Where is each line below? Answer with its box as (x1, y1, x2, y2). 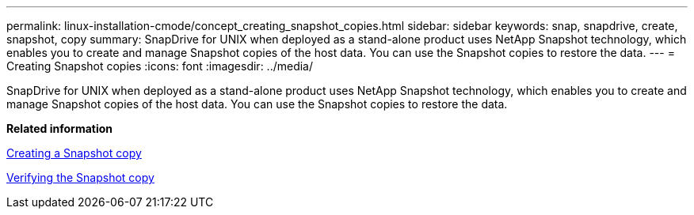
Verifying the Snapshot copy (6, 171, 154, 184)
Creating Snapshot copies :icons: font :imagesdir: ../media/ (6, 59, 314, 73)
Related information (6, 122, 113, 135)
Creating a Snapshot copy (6, 146, 142, 160)
